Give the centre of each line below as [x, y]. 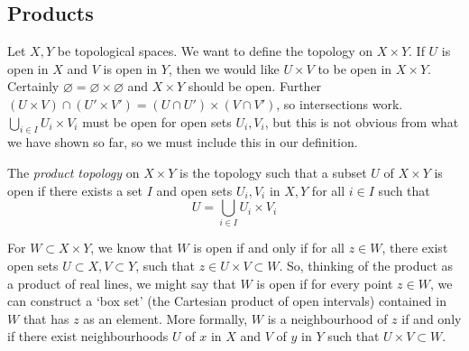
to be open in [355, 68]
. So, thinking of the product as [366, 266]
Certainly [33, 86]
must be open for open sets [157, 121]
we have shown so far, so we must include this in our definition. [183, 142]
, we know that [132, 248]
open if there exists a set [75, 190]
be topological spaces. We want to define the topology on [215, 51]
